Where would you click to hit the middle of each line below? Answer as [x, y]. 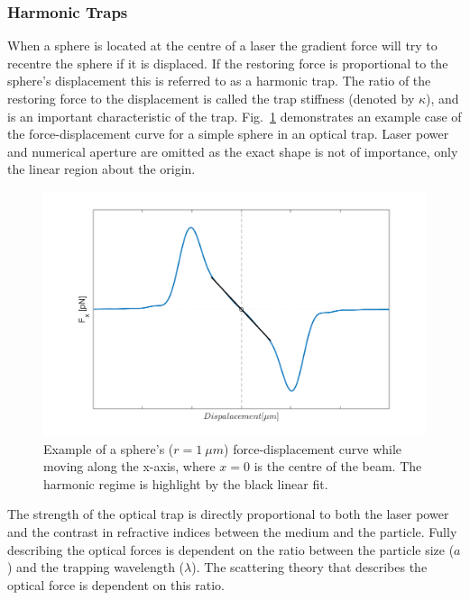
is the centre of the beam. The [338, 466]
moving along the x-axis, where [129, 466]
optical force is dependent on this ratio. [116, 584]
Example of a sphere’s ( [109, 448]
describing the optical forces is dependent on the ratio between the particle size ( [231, 549]
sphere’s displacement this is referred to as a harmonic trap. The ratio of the [219, 81]
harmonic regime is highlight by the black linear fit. [186, 483]
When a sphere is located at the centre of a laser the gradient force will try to [222, 45]
